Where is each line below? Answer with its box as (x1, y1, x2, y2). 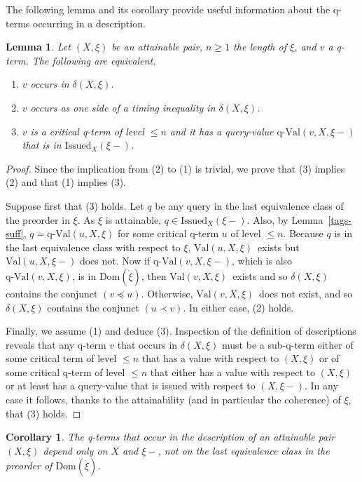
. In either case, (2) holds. (183, 300, 294, 314)
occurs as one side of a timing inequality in (30, 100, 216, 114)
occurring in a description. (32, 15, 146, 30)
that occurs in (117, 337, 178, 352)
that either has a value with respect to (150, 364, 315, 379)
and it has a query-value (169, 123, 274, 138)
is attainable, (105, 212, 162, 227)
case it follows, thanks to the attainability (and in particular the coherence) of (6, 392, 341, 407)
